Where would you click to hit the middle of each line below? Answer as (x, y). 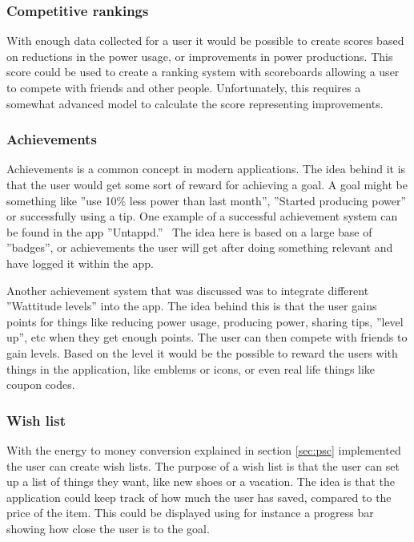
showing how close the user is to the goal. (108, 528)
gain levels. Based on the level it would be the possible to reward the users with (202, 352)
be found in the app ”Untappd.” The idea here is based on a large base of (189, 231)
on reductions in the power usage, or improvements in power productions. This (200, 56)
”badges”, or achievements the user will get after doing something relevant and (200, 247)
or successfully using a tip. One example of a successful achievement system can (202, 216)
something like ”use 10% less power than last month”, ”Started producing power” (207, 200)
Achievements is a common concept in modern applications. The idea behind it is (206, 169)
